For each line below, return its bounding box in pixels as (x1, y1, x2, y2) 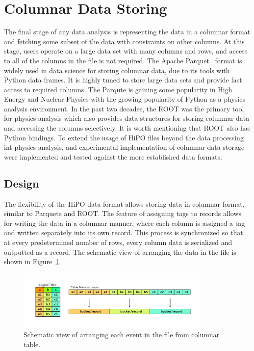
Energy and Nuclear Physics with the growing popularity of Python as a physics (4, 94, 245, 104)
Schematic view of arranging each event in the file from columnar (24, 329, 220, 340)
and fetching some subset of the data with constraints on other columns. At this (4, 36, 245, 46)
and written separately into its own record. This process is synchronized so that (4, 227, 243, 238)
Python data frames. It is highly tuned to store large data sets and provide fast (4, 75, 242, 85)
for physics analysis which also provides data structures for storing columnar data (4, 113, 250, 123)
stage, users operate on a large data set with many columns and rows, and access (4, 46, 248, 56)
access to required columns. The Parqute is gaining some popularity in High (4, 84, 232, 94)
